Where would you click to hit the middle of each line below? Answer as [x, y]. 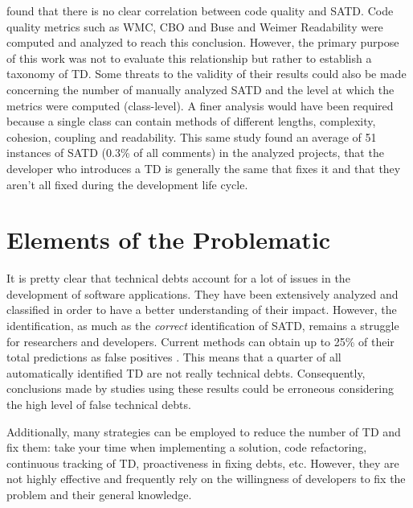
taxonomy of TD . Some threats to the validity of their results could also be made [206, 74]
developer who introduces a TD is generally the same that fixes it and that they [204, 168]
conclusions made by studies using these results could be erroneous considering [200, 388]
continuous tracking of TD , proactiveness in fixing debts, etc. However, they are [203, 463]
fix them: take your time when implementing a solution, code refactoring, [187, 447]
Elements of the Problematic [169, 240]
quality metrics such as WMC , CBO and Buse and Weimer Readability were [195, 26]
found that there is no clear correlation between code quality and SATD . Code [200, 10]
